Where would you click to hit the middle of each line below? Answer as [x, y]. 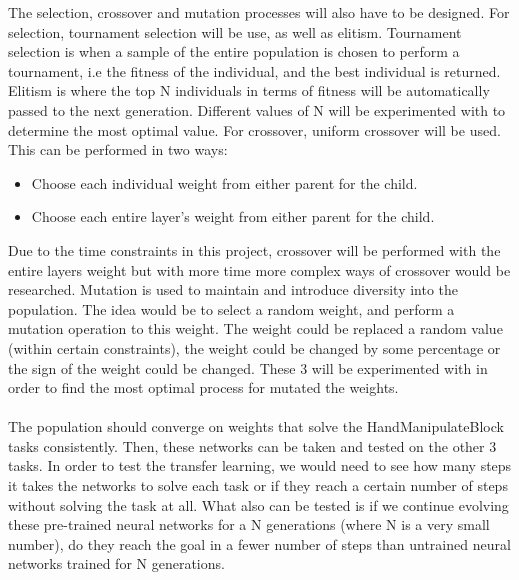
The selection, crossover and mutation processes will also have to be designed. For [259, 12]
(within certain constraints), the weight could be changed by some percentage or [254, 347]
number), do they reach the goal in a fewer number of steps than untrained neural [259, 543]
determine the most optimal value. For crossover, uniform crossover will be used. [254, 129]
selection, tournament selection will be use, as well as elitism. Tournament [235, 31]
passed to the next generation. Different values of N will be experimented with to [257, 109]
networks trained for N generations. [116, 563]
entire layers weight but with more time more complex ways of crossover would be [259, 269]
